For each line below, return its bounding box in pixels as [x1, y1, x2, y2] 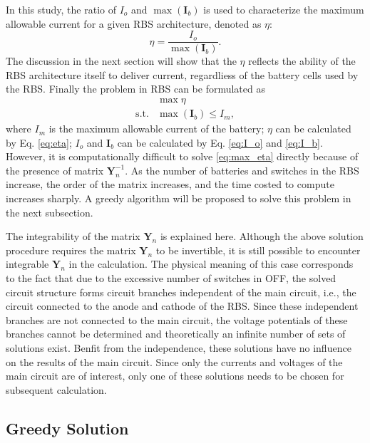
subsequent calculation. [6, 382, 107, 397]
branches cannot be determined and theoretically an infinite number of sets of [6, 326, 346, 341]
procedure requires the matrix [6, 242, 136, 257]
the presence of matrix [6, 162, 104, 177]
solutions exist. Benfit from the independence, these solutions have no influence [6, 340, 351, 355]
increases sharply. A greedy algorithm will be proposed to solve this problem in [6, 191, 351, 206]
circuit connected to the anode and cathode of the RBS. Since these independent [6, 298, 359, 313]
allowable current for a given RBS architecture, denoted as [6, 16, 262, 31]
